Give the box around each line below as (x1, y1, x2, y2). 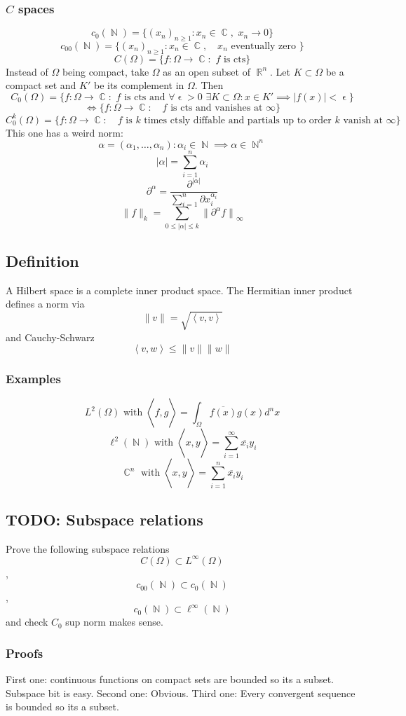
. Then (194, 78, 224, 92)
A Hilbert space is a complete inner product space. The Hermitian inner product (6, 282, 353, 297)
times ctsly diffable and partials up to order (144, 115, 332, 125)
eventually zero (231, 41, 297, 52)
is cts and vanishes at (170, 103, 263, 113)
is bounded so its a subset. (6, 699, 119, 714)
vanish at (343, 115, 383, 125)
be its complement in (93, 78, 184, 92)
